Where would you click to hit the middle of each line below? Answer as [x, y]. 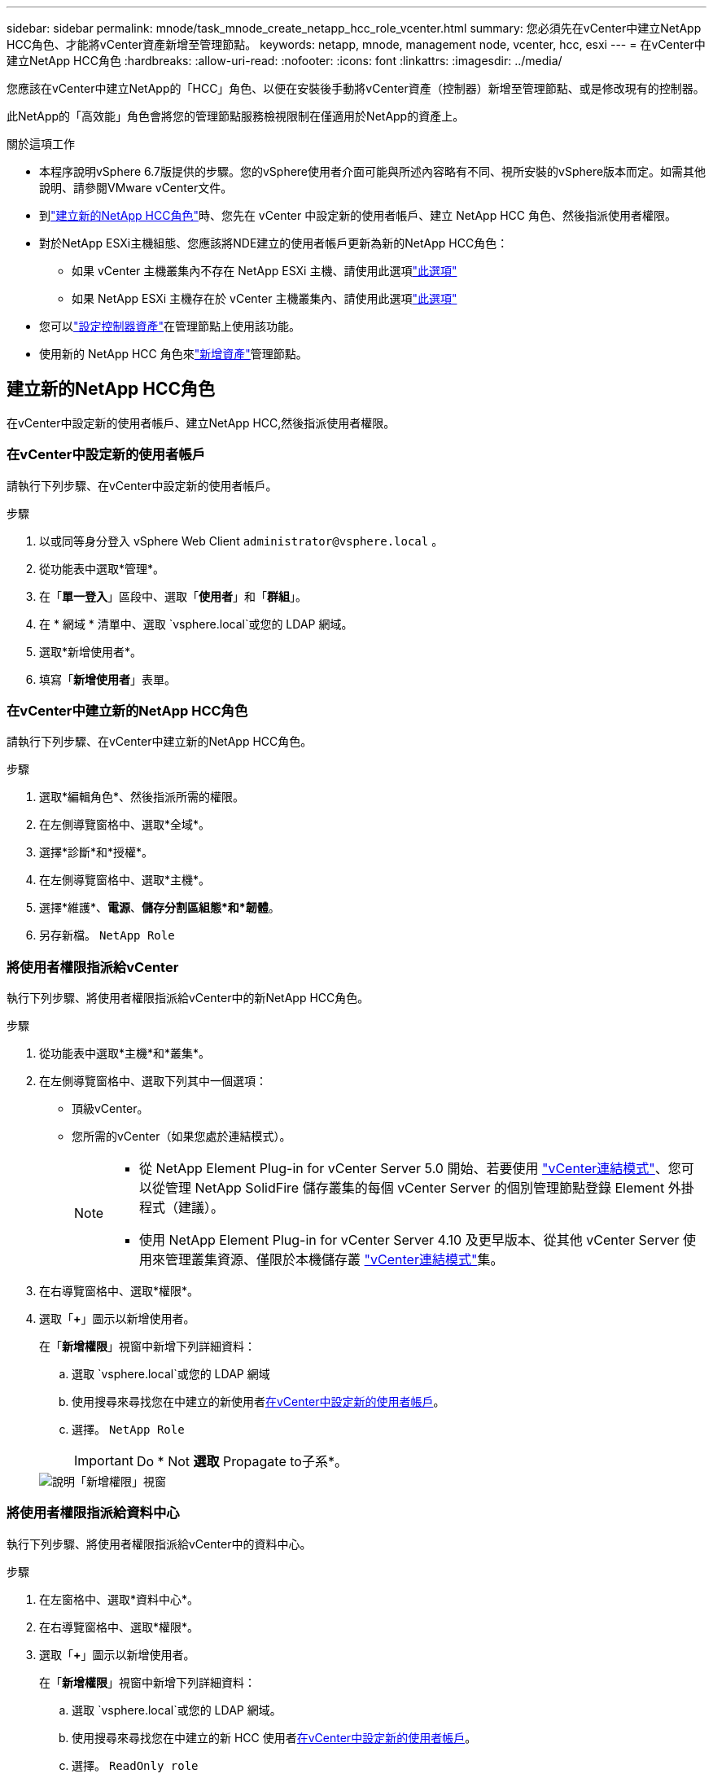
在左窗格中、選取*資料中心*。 [119, 1599]
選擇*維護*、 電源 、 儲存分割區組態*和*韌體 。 [160, 908]
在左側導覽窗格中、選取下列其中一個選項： [153, 1081]
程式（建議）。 [182, 1208]
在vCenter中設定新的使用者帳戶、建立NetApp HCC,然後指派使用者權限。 [201, 423]
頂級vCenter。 [110, 1109]
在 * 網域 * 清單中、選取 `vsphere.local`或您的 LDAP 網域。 [196, 624]
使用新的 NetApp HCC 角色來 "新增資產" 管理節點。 [173, 354]
